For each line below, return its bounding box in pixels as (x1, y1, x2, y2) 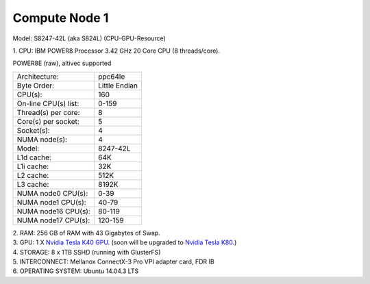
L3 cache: (16, 179, 49, 189)
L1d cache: (16, 153, 51, 162)
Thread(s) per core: (16, 107, 80, 117)
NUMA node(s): (16, 134, 68, 144)
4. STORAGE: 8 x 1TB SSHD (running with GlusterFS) (12, 248, 161, 256)
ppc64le (98, 72, 125, 81)
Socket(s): (16, 125, 51, 135)
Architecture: (16, 72, 59, 81)
